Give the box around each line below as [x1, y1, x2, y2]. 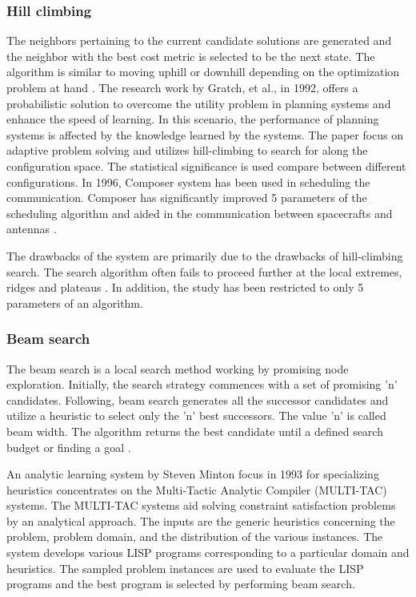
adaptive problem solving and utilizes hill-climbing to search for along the [6, 142, 368, 159]
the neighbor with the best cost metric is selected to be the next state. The [6, 47, 375, 64]
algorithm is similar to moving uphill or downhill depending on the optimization [6, 63, 400, 80]
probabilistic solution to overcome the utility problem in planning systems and [6, 95, 391, 111]
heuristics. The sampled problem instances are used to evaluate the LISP [6, 559, 364, 576]
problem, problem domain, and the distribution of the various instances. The [6, 528, 383, 545]
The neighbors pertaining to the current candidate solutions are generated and [6, 32, 392, 49]
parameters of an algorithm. [6, 294, 143, 311]
